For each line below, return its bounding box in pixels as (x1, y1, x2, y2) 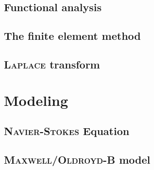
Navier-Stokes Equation (4, 123, 130, 138)
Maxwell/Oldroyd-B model (4, 152, 151, 167)
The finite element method (4, 28, 141, 43)
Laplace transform (4, 56, 100, 71)
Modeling (4, 90, 68, 110)
